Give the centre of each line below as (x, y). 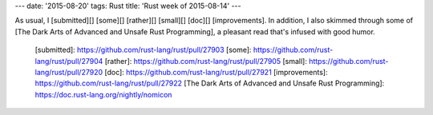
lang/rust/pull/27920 (69, 72)
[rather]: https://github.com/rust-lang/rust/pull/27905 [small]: (206, 61)
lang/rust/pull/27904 (69, 61)
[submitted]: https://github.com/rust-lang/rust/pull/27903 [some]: (143, 50)
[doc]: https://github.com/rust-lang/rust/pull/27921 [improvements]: (216, 72)
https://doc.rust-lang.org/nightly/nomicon (103, 94)
